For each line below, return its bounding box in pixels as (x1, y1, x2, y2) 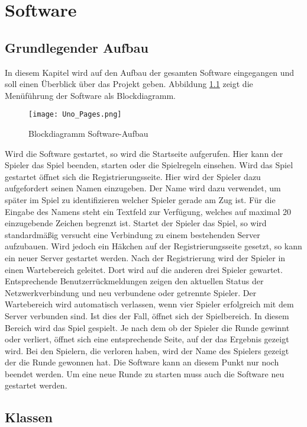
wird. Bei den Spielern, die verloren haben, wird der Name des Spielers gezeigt (5, 344, 289, 357)
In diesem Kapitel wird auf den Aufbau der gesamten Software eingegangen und (5, 66, 295, 78)
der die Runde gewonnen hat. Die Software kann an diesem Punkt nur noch (5, 356, 279, 368)
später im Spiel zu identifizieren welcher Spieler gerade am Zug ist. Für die (5, 193, 276, 206)
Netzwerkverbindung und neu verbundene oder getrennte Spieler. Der (5, 286, 257, 298)
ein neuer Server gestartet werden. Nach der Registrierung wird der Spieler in (5, 251, 286, 264)
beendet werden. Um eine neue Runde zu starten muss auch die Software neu (5, 367, 285, 380)
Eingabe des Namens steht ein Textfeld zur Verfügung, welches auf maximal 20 (5, 205, 291, 217)
